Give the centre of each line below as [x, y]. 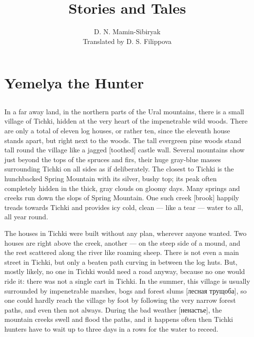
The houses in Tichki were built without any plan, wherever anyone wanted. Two [126, 233]
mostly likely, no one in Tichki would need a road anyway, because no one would [125, 271]
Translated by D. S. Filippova [127, 41]
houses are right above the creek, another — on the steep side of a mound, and [122, 242]
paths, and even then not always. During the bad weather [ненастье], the [113, 309]
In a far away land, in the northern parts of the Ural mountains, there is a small [124, 111]
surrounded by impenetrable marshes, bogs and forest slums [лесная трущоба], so [126, 290]
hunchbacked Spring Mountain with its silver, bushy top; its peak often [111, 179]
